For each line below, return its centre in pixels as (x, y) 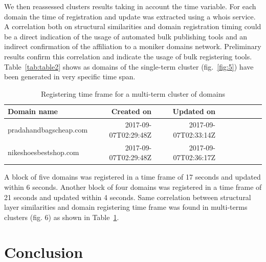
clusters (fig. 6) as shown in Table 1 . (62, 217)
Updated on (194, 111)
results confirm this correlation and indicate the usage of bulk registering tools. (128, 56)
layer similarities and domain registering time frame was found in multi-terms (126, 207)
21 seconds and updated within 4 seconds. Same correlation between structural (128, 197)
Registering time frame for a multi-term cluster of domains (133, 93)
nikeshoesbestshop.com (43, 152)
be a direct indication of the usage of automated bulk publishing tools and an (126, 36)
